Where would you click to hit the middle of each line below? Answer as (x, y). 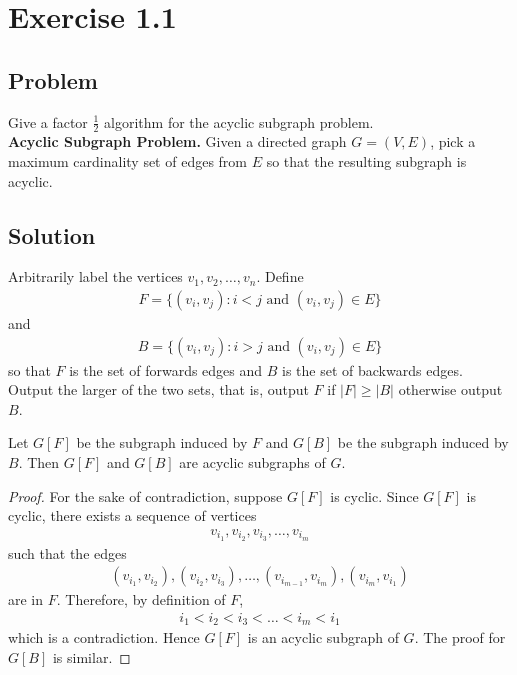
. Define (280, 276)
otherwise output (450, 389)
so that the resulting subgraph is (366, 161)
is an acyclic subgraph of (323, 637)
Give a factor (48, 121)
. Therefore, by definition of (141, 599)
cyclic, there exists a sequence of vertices (132, 515)
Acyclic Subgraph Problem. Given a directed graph (177, 141)
